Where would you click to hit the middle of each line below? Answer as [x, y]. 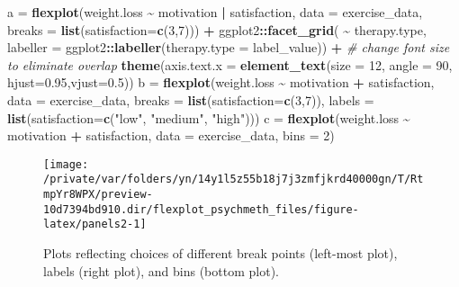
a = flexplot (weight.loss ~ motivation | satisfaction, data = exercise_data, [215, 12]
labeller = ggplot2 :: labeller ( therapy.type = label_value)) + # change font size [229, 47]
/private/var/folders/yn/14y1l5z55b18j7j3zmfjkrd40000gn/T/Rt [234, 179]
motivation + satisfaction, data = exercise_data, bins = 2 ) [171, 135]
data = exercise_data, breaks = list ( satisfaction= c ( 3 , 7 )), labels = [191, 99]
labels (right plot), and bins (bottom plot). [161, 270]
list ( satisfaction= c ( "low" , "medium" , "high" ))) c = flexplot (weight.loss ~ [209, 117]
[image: [66, 164]
